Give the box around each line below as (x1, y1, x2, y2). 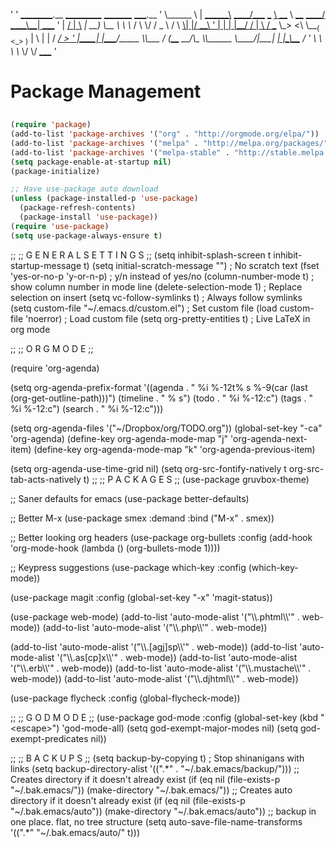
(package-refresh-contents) (19, 203, 137, 213)
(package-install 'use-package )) (19, 212, 159, 223)
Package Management (10, 80, 202, 103)
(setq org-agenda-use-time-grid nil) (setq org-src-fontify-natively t (10, 462, 287, 474)
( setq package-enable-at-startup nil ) (10, 157, 172, 167)
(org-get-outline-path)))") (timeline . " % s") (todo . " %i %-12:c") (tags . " (10, 392, 314, 404)
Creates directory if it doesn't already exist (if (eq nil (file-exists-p (10, 773, 281, 785)
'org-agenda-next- (230, 432, 308, 444)
